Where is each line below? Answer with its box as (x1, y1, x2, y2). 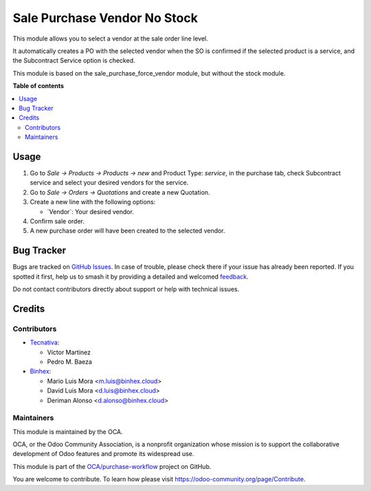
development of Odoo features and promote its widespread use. (12, 450, 194, 458)
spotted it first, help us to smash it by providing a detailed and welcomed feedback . (12, 272, 249, 281)
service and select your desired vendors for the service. (30, 179, 189, 187)
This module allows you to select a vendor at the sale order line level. (12, 34, 209, 43)
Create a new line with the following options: (30, 198, 156, 206)
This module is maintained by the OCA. (12, 427, 123, 436)
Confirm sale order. (30, 217, 85, 225)
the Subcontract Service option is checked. (12, 56, 135, 65)
